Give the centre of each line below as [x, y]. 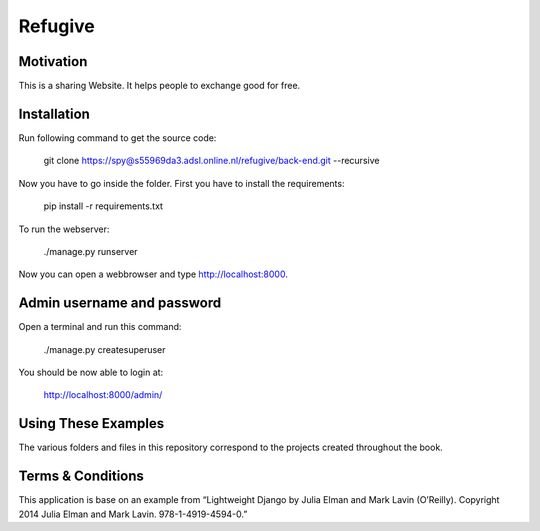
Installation [54, 113]
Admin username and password [120, 303]
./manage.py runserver [91, 251]
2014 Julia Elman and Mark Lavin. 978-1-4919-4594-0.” [133, 514]
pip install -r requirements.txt [103, 206]
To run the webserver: [64, 229]
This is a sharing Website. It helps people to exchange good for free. [159, 86]
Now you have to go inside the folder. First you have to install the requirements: [181, 183]
